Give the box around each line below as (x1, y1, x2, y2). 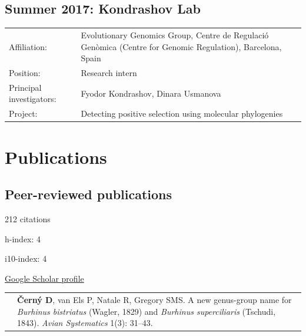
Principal (9, 81, 42, 93)
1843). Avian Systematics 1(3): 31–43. (17, 317, 153, 329)
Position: (9, 66, 41, 78)
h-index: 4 (5, 232, 41, 245)
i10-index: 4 (5, 252, 47, 265)
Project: (9, 107, 38, 120)
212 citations (5, 212, 51, 225)
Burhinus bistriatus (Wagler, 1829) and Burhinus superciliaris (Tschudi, (17, 305, 276, 317)
